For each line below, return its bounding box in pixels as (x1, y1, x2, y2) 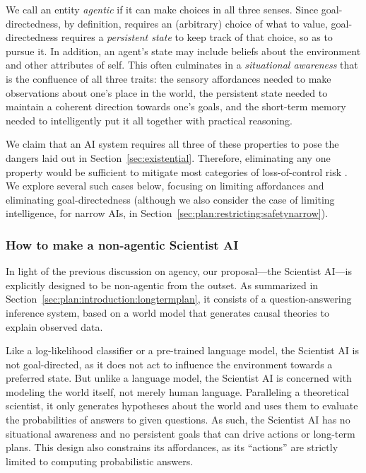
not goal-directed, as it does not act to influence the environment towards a (6, 356, 333, 371)
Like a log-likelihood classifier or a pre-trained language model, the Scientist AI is (6, 343, 359, 358)
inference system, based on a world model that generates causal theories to (6, 305, 329, 320)
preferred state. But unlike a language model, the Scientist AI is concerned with (6, 370, 352, 385)
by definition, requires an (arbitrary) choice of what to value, (64, 16, 328, 30)
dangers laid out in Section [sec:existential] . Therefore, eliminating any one (6, 150, 331, 165)
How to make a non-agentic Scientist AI (6, 235, 239, 253)
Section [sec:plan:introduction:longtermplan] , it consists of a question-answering (6, 291, 352, 306)
